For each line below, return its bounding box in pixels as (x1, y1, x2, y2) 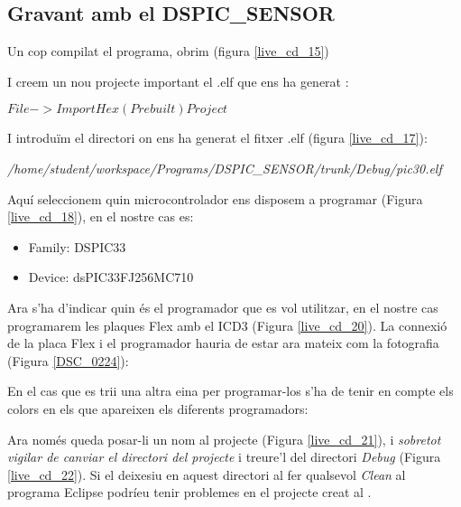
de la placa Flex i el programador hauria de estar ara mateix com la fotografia (7, 333, 439, 352)
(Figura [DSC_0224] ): (7, 351, 129, 370)
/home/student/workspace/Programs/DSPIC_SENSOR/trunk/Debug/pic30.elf (7, 158, 442, 177)
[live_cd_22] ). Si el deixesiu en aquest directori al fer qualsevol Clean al (7, 465, 406, 484)
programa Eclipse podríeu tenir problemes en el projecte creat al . (7, 483, 372, 502)
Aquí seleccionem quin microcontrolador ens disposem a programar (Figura (7, 189, 423, 208)
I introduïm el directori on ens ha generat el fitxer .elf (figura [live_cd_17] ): (7, 128, 428, 147)
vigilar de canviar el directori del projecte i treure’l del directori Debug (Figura (7, 447, 441, 466)
